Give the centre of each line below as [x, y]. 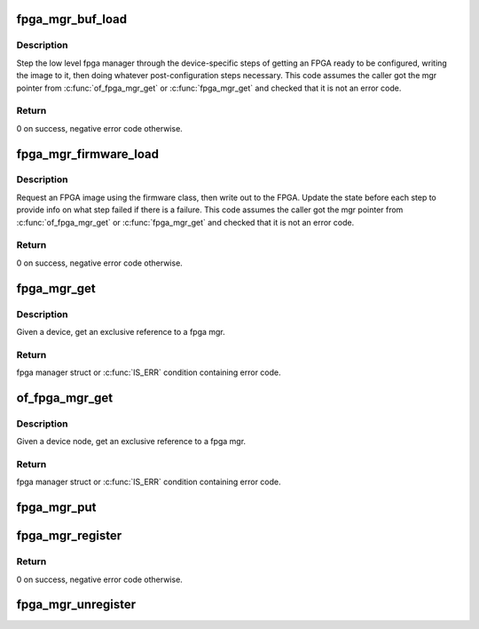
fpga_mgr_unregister [76, 605]
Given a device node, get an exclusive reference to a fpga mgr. [131, 442]
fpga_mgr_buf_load [72, 19]
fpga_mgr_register [69, 536]
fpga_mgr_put [56, 508]
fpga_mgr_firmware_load [88, 154]
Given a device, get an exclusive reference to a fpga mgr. [121, 331]
